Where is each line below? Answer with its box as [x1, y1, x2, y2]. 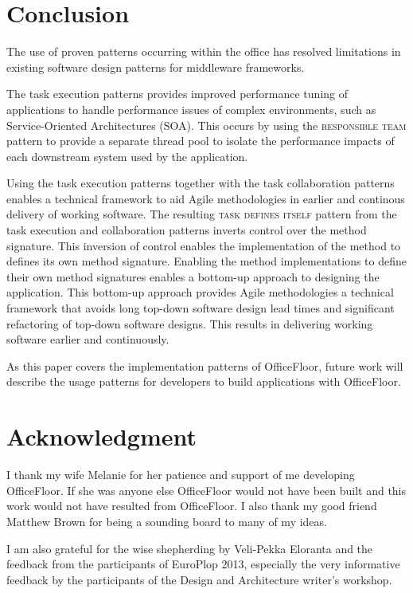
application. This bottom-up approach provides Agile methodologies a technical [6, 284, 394, 300]
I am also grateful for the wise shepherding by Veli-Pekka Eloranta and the [6, 540, 373, 556]
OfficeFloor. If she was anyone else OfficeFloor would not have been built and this [6, 481, 407, 498]
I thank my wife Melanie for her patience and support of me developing [6, 466, 355, 483]
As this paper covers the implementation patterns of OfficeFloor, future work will [6, 357, 403, 374]
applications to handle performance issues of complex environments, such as [6, 100, 376, 117]
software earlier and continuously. [6, 331, 169, 348]
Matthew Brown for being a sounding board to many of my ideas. [6, 512, 327, 529]
